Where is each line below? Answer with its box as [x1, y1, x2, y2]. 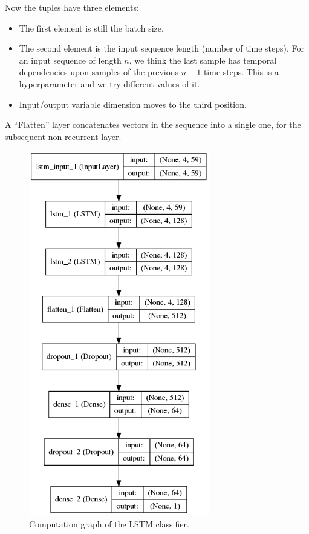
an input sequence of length [19, 53, 122, 66]
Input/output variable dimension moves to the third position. [19, 98, 247, 110]
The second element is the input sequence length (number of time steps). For [19, 42, 304, 55]
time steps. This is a [203, 65, 279, 78]
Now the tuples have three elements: [5, 1, 139, 13]
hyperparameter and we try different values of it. [19, 77, 200, 90]
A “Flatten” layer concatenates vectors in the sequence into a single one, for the [5, 118, 301, 131]
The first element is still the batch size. [19, 21, 164, 34]
